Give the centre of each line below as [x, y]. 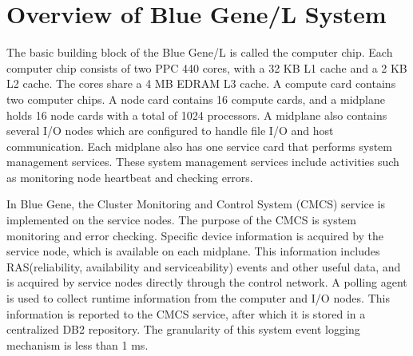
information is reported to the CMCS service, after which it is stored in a [186, 313]
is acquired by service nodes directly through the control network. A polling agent [207, 282]
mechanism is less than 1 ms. [77, 344]
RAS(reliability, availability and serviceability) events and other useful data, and [204, 266]
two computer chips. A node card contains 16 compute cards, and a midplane [196, 99]
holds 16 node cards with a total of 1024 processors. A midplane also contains [197, 115]
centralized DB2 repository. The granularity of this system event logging [183, 329]
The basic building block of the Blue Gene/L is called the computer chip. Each [200, 52]
